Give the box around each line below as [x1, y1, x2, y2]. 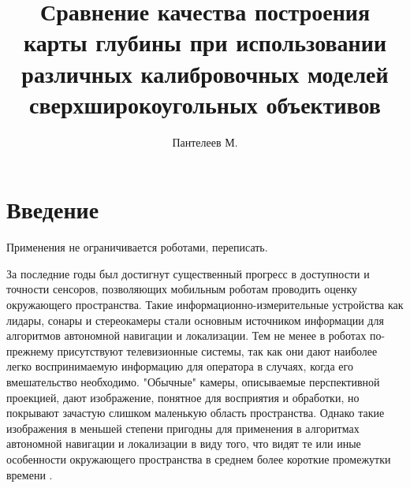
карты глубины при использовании [23, 26, 387, 58]
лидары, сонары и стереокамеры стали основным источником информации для [6, 311, 384, 328]
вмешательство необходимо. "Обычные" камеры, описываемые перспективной [6, 373, 380, 389]
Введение [6, 193, 99, 225]
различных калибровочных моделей [21, 57, 389, 89]
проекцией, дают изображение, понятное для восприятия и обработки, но [6, 389, 360, 405]
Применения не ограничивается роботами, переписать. [6, 239, 268, 255]
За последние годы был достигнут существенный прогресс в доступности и [6, 265, 370, 281]
